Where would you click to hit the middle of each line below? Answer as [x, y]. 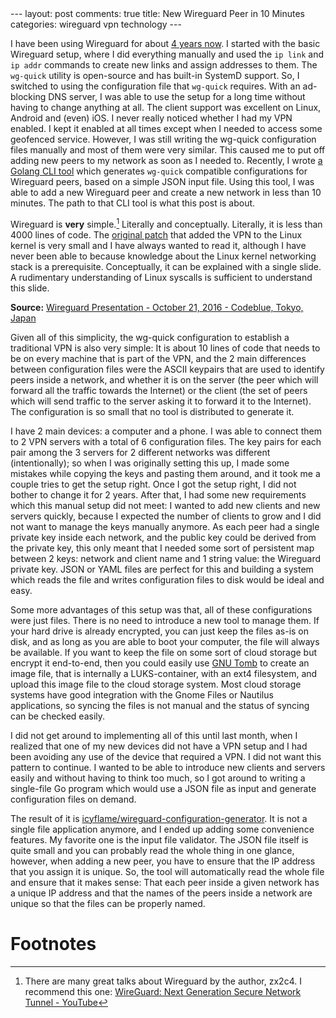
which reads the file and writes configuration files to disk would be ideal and [167, 579]
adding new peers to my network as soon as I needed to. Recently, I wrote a [166, 160]
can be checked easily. [58, 716]
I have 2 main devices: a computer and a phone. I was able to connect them [166, 431]
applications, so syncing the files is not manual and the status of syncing [160, 705]
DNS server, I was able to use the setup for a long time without [177, 96]
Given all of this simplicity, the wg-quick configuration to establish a [150, 337]
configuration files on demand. [73, 799]
